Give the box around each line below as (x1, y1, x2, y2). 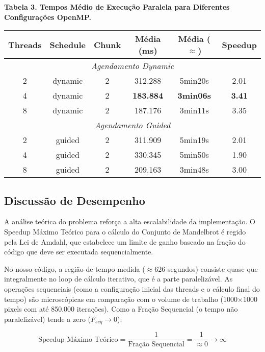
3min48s (179, 163, 209, 176)
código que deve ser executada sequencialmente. (4, 246, 153, 257)
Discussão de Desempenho (4, 192, 145, 208)
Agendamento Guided (94, 119, 171, 131)
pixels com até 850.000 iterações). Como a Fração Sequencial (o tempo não (4, 303, 238, 314)
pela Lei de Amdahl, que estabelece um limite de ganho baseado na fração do (4, 236, 246, 247)
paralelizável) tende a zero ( (4, 313, 91, 324)
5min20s (179, 75, 209, 87)
